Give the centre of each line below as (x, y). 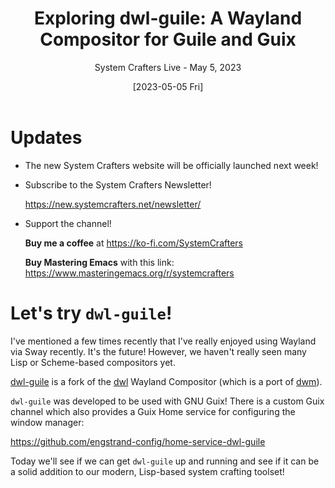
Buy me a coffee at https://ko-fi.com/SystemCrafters (133, 243)
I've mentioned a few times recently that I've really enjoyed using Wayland (163, 341)
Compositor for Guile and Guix (168, 39)
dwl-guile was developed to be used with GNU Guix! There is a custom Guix (167, 401)
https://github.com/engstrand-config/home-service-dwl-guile (138, 441)
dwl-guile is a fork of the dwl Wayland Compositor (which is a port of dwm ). (166, 381)
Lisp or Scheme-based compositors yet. (93, 362)
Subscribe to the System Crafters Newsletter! (118, 184)
